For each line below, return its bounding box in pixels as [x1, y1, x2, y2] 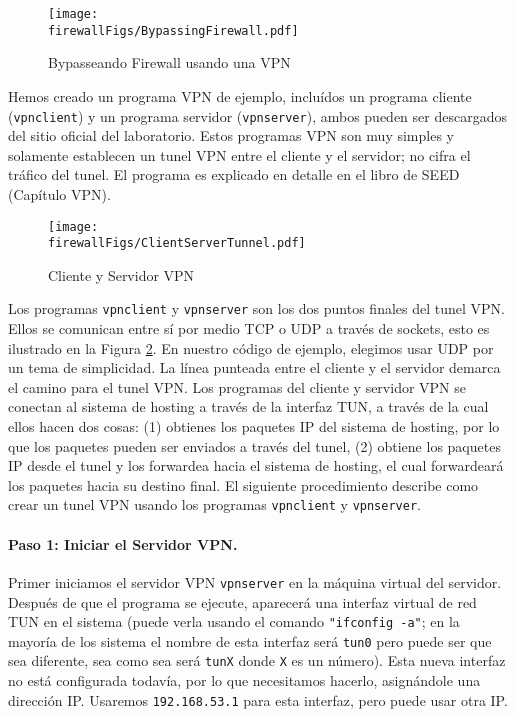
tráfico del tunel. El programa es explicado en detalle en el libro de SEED [8, 164, 460, 185]
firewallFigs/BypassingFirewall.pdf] [48, 23, 299, 38]
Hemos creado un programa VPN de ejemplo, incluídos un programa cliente [8, 85, 472, 106]
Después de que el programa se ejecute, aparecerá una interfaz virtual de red [8, 591, 477, 612]
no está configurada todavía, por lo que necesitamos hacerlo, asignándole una [8, 670, 481, 691]
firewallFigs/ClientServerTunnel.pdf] [48, 236, 306, 251]
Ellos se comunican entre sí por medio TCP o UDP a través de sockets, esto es [8, 318, 490, 339]
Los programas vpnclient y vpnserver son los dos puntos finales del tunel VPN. [8, 298, 505, 319]
